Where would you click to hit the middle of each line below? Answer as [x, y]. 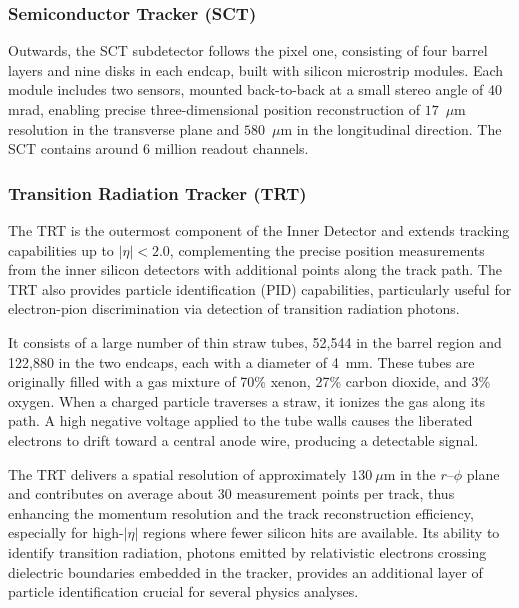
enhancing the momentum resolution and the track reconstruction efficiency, [241, 512]
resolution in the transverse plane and [124, 128]
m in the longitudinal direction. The [391, 128]
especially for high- [66, 532]
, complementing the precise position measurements [327, 249]
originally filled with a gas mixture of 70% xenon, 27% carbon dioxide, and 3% [249, 381]
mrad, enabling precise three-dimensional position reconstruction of [214, 109]
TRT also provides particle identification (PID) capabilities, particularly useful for [260, 288]
